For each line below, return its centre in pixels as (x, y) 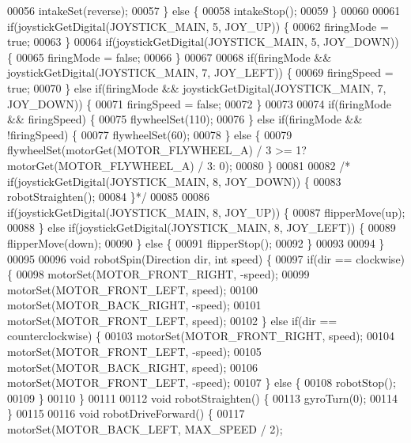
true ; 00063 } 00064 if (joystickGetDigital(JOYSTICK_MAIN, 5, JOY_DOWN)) (203, 42)
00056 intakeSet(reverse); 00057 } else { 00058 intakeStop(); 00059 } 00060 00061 (204, 10)
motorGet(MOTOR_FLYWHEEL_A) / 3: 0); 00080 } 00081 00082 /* (179, 165)
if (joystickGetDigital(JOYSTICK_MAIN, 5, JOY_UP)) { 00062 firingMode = (198, 26)
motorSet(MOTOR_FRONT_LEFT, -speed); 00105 (134, 352)
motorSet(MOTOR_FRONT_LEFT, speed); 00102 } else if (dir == (172, 320)
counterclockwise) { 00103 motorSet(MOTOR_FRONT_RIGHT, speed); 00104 (201, 336)
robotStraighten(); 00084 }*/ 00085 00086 (108, 197)
